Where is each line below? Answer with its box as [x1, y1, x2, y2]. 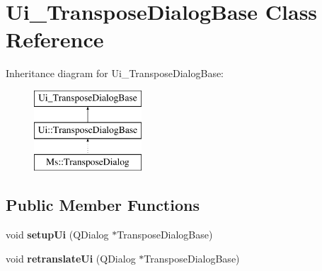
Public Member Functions [6, 194, 200, 216]
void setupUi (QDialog [6, 227, 109, 242]
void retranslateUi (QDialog [6, 250, 136, 265]
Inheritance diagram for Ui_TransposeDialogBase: [6, 66, 224, 81]
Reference [6, 25, 104, 54]
